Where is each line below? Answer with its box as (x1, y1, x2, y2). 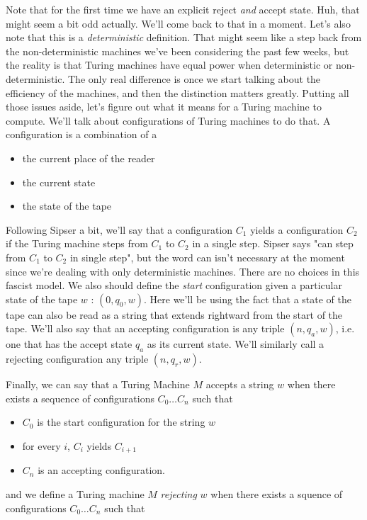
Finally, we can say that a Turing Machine (6, 377, 190, 392)
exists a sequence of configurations (6, 390, 154, 405)
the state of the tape (22, 198, 112, 213)
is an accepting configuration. (38, 463, 165, 477)
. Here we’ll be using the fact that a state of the (144, 291, 351, 306)
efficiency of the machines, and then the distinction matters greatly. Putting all (6, 85, 349, 100)
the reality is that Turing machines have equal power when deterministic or (6, 57, 333, 72)
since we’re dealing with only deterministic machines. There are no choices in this (6, 264, 360, 278)
